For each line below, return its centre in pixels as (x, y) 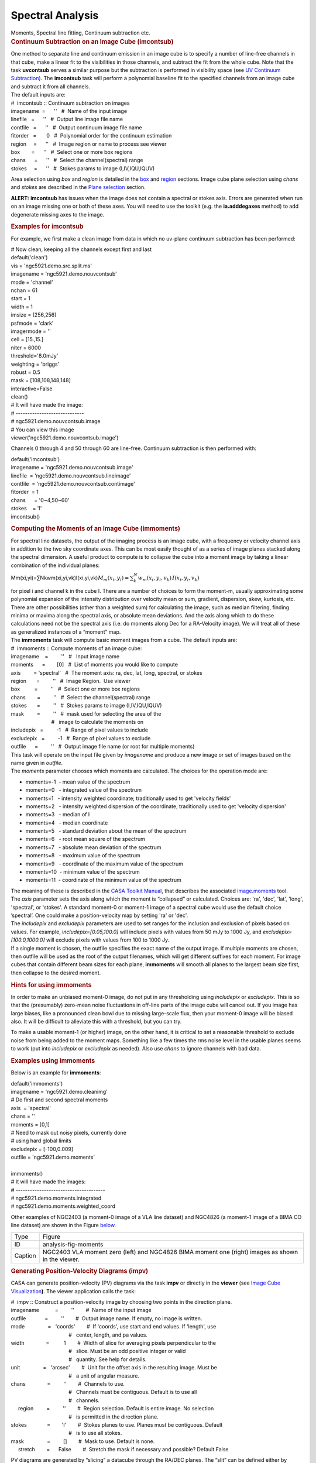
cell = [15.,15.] (27, 339)
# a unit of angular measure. (104, 1376)
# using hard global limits (41, 1141)
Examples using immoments (53, 1060)
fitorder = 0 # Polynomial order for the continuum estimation (91, 136)
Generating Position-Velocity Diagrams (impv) (80, 1271)
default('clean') (29, 257)
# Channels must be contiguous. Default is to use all (133, 1392)
